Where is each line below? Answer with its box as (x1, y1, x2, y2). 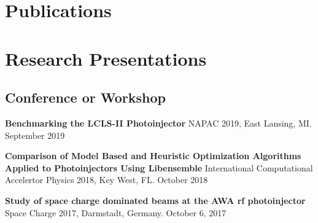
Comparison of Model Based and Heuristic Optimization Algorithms (5, 149, 301, 162)
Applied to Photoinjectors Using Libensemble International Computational (5, 161, 313, 174)
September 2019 (5, 128, 65, 141)
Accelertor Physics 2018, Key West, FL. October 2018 (5, 173, 208, 186)
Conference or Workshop (5, 88, 166, 107)
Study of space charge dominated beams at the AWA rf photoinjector (5, 194, 306, 206)
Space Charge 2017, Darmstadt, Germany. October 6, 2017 (5, 206, 227, 219)
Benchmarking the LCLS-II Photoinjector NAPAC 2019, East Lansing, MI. (5, 116, 312, 129)
